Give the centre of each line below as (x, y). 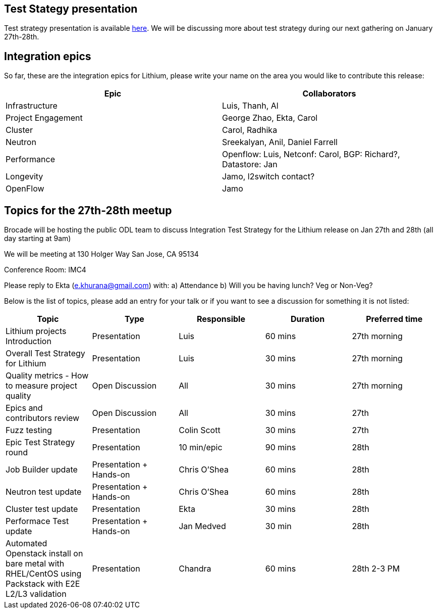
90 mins (281, 447)
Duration (308, 319)
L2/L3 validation (36, 594)
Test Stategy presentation (71, 9)
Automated (26, 544)
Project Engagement (44, 118)
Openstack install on (44, 554)
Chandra (195, 569)
